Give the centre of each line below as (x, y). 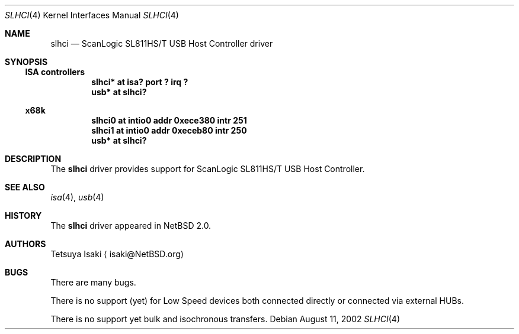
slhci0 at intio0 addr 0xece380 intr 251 (169, 120)
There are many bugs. (93, 282)
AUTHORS (25, 244)
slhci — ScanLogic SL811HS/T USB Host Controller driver (162, 43)
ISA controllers (55, 72)
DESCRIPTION (33, 159)
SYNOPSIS (26, 62)
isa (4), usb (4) (77, 197)
